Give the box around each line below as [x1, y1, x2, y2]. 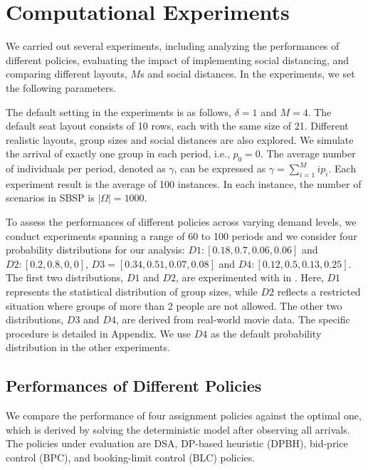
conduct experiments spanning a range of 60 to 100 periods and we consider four [6, 228, 357, 243]
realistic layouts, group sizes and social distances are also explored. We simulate [6, 132, 354, 147]
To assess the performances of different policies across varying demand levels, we [6, 214, 357, 229]
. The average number [260, 146, 356, 161]
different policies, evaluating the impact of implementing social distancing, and [6, 52, 349, 67]
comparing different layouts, [6, 66, 127, 81]
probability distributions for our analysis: [6, 242, 185, 257]
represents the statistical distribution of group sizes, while [6, 284, 258, 299]
